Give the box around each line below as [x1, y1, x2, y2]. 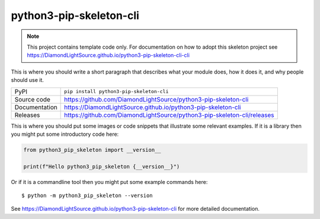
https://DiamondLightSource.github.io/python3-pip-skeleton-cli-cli [27, 52, 190, 59]
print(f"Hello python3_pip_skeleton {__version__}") [23, 163, 180, 170]
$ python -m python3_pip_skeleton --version [21, 192, 153, 199]
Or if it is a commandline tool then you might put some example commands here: [11, 178, 208, 185]
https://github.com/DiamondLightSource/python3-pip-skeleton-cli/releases [64, 110, 274, 119]
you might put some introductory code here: [11, 131, 119, 138]
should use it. [11, 77, 44, 84]
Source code [14, 95, 50, 103]
